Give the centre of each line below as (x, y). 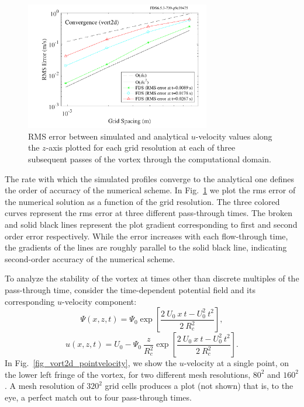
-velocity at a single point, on (236, 363)
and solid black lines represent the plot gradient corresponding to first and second (151, 224)
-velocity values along (234, 136)
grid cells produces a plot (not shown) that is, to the (199, 386)
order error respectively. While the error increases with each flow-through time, (146, 236)
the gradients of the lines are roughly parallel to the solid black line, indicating (146, 247)
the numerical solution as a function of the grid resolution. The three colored (142, 201)
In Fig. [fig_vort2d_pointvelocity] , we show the (91, 363)
